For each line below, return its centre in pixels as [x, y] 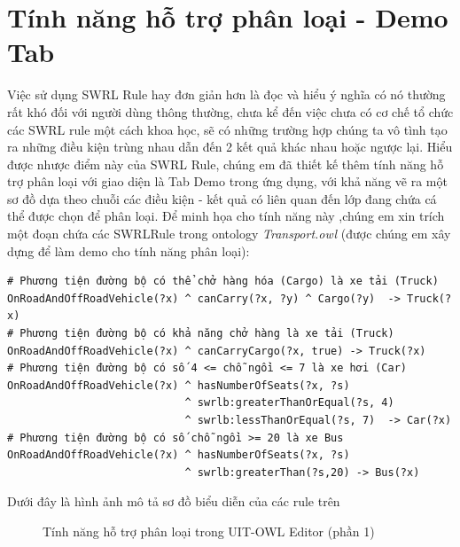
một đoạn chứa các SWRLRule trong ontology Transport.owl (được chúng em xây [229, 234]
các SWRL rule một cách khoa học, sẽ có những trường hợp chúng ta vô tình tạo [227, 129]
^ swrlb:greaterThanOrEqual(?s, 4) [289, 403]
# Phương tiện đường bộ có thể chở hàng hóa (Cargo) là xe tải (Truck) [223, 281]
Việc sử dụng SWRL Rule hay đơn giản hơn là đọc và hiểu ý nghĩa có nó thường [226, 94]
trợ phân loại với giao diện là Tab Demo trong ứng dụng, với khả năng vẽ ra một [227, 181]
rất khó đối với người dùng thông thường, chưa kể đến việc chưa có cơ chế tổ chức [230, 111]
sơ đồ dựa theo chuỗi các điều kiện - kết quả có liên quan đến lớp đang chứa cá [222, 198]
